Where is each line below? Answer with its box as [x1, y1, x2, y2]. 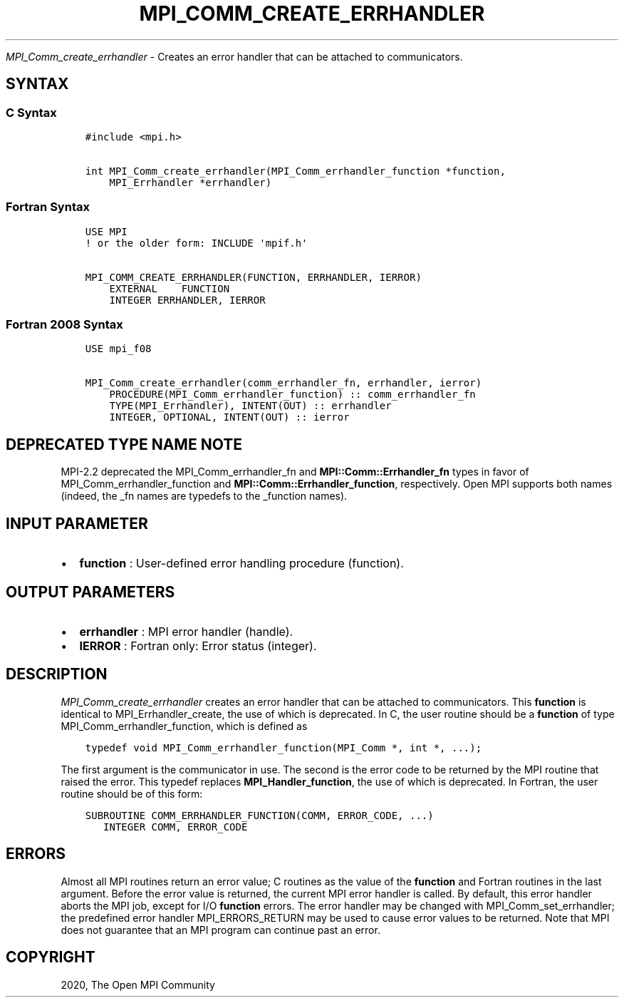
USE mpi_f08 [85, 343, 152, 355]
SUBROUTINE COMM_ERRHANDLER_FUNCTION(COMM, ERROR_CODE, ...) [85, 809, 434, 821]
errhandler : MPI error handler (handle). [79, 624, 293, 639]
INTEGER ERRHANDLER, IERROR [109, 294, 266, 306]
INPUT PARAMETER [6, 514, 148, 533]
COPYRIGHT [6, 948, 95, 967]
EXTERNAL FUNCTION [109, 282, 230, 294]
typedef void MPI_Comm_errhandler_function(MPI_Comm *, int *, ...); [85, 741, 482, 753]
